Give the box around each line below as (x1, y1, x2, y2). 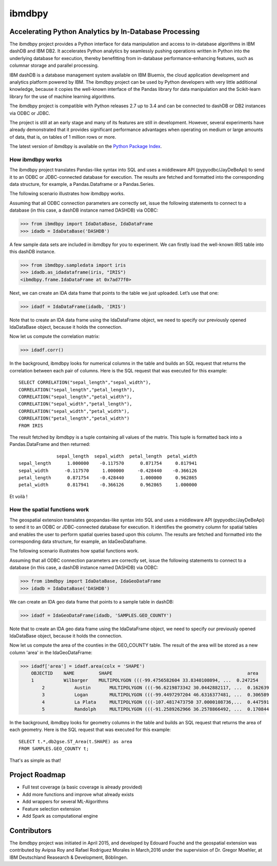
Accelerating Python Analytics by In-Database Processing (9, 27, 200, 36)
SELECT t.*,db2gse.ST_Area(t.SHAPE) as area (18, 739, 133, 744)
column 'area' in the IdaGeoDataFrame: (9, 649, 92, 655)
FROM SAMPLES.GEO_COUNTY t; (18, 746, 89, 752)
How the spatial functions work (9, 506, 89, 513)
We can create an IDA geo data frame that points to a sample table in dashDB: (9, 598, 174, 605)
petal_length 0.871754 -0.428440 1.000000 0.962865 (18, 475, 197, 480)
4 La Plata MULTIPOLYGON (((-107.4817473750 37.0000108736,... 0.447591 (42, 699, 269, 705)
